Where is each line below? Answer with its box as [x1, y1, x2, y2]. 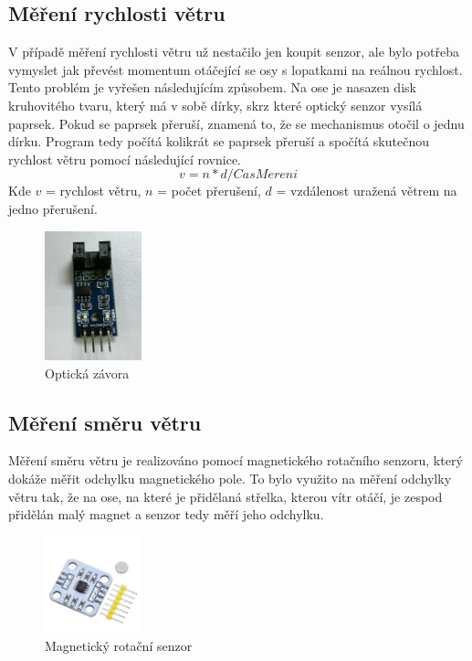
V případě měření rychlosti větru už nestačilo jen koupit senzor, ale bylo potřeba [8, 42, 459, 61]
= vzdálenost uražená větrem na [276, 181, 457, 200]
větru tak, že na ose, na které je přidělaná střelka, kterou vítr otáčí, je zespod [8, 486, 443, 506]
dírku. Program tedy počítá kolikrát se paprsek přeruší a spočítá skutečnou [8, 132, 429, 151]
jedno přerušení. [8, 198, 98, 218]
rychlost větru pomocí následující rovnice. [8, 149, 242, 168]
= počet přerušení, [157, 181, 261, 200]
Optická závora [45, 363, 130, 382]
